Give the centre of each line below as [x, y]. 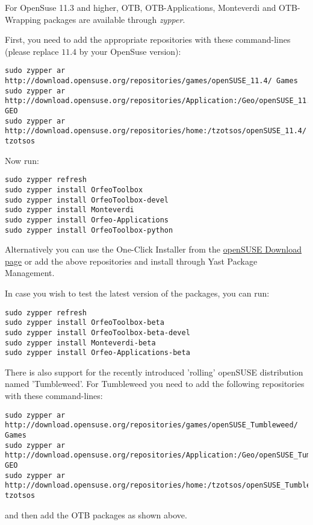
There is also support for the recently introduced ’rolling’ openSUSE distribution [154, 372]
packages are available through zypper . [114, 19]
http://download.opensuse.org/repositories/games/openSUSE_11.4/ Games [151, 81]
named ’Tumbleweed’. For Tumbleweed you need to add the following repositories [155, 384]
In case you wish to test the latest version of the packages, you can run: [137, 293]
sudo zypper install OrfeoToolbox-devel [87, 200]
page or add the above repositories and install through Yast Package [131, 261]
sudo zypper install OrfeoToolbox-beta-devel [98, 332]
